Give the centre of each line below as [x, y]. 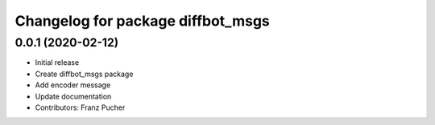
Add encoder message [73, 85]
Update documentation [73, 96]
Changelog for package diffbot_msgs [142, 21]
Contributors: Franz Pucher [80, 107]
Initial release [57, 62]
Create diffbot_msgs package [84, 74]
